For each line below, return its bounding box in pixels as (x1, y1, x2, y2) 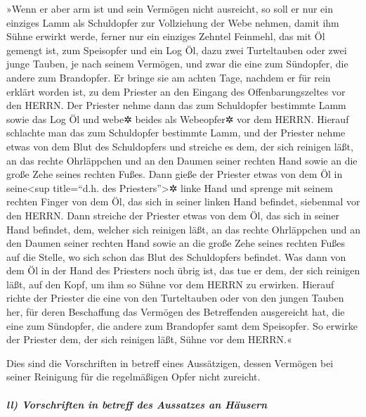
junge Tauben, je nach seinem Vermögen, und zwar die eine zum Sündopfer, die (6, 56, 348, 71)
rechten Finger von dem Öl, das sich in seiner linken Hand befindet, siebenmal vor (6, 194, 360, 209)
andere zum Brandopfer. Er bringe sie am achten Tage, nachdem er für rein (6, 70, 331, 84)
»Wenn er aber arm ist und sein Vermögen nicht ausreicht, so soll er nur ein (6, 1, 333, 15)
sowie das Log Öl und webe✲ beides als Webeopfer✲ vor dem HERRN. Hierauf (6, 111, 349, 126)
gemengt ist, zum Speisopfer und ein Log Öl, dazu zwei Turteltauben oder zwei (6, 42, 347, 57)
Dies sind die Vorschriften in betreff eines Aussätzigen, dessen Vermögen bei (6, 355, 334, 370)
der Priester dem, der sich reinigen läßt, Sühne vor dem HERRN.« (6, 332, 292, 347)
